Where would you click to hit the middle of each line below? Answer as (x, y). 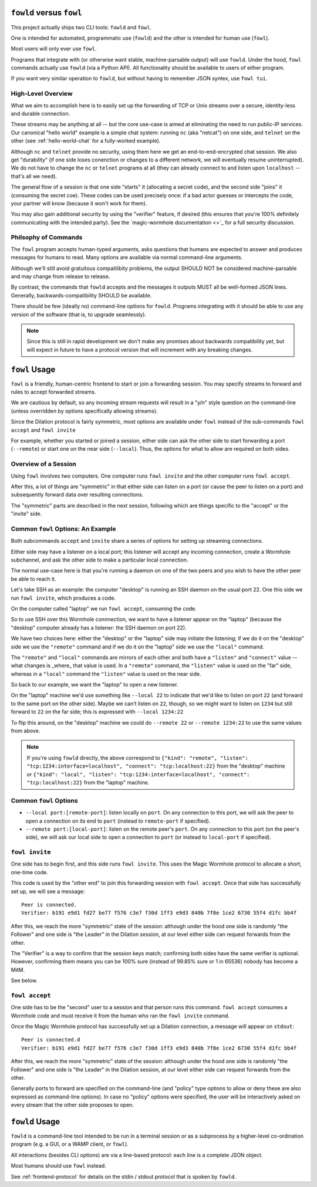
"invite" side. (26, 514)
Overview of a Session (43, 464)
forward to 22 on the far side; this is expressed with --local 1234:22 (97, 712)
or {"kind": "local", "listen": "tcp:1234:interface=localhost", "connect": (138, 774)
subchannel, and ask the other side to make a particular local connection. (100, 560)
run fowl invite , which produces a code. (63, 598)
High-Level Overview (42, 94)
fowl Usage (33, 369)
